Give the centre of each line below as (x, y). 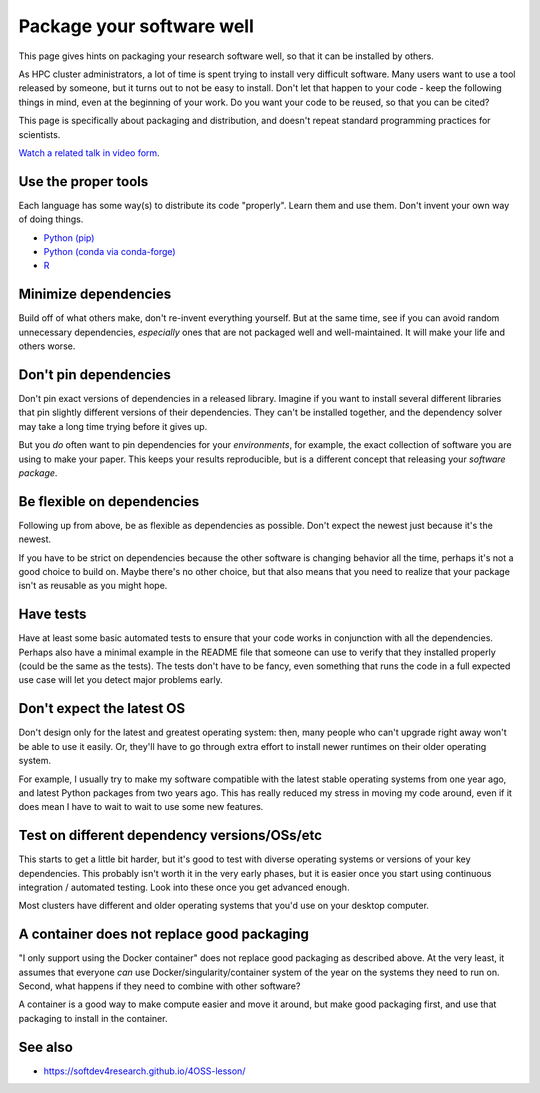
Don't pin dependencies (95, 374)
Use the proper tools (83, 181)
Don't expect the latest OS (102, 708)
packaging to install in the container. (93, 1018)
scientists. (39, 134)
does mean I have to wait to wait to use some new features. (141, 807)
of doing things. (51, 219)
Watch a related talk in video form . (89, 152)
